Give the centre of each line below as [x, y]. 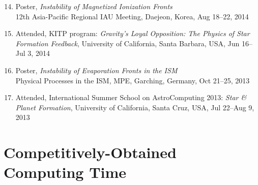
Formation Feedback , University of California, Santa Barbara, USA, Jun [127, 43]
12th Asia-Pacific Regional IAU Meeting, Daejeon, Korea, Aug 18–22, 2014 [132, 16]
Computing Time [65, 172]
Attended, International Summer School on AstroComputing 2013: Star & [131, 97]
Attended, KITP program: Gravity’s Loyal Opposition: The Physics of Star [133, 33]
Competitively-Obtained [90, 152]
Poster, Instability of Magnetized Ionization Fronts [94, 6]
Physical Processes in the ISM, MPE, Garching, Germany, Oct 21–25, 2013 [133, 80]
